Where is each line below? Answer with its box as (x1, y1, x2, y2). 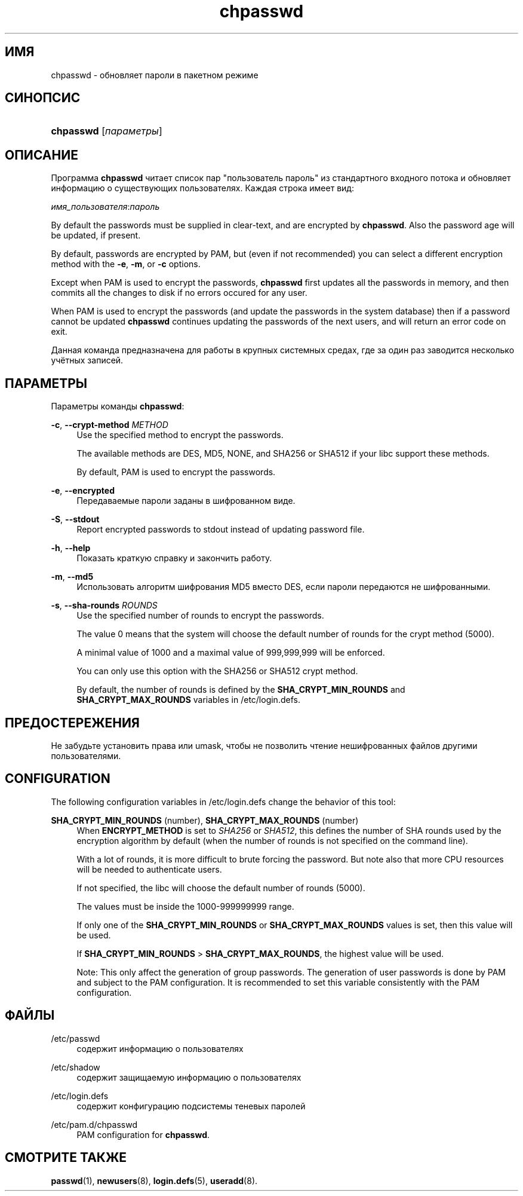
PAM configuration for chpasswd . (76, 1129, 210, 1140)
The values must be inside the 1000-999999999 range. (76, 901, 294, 911)
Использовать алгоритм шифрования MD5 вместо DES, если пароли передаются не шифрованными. (76, 582, 491, 592)
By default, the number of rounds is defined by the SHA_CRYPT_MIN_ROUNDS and (76, 684, 405, 695)
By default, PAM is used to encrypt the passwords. (76, 467, 276, 478)
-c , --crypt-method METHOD (51, 420, 168, 430)
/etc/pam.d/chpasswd (51, 1119, 137, 1130)
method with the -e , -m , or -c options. (51, 259, 201, 270)
